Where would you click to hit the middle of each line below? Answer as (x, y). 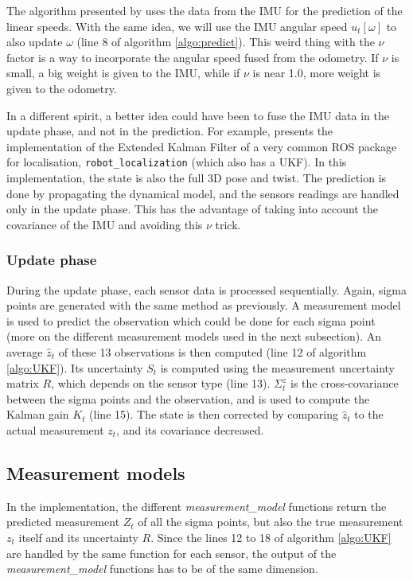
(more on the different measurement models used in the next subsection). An (194, 336)
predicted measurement (63, 522)
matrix (23, 383)
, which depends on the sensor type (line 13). (161, 383)
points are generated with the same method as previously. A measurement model (204, 305)
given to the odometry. (62, 88)
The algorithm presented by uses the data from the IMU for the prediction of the (205, 10)
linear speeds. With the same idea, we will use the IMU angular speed (177, 26)
